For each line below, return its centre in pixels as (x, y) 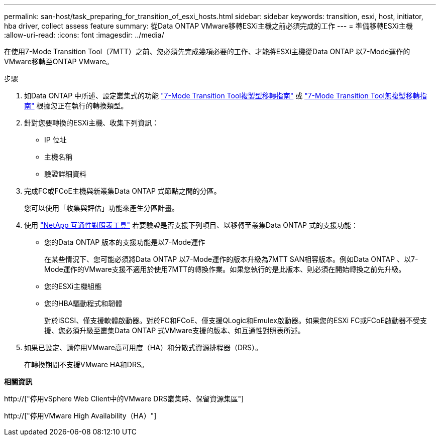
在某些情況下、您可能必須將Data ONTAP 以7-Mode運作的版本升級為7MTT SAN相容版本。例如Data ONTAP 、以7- (231, 259)
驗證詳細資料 (65, 174)
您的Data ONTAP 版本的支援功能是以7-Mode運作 (125, 242)
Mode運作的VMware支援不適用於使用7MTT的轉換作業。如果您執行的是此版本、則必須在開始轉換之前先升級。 (225, 269)
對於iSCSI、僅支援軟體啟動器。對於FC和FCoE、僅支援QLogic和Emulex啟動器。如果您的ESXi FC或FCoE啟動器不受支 (236, 320)
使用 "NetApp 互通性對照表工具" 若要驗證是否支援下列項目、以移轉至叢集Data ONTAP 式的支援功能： (191, 225)
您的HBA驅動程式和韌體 (83, 303)
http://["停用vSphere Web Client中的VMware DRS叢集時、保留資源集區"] (124, 399)
